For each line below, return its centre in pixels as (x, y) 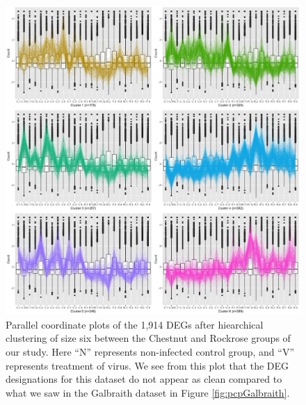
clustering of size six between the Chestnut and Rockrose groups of (148, 338)
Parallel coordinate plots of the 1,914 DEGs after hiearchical (135, 324)
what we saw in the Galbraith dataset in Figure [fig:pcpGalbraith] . (148, 392)
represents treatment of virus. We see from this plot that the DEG (147, 365)
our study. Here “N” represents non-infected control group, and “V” (150, 352)
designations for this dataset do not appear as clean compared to (144, 379)
